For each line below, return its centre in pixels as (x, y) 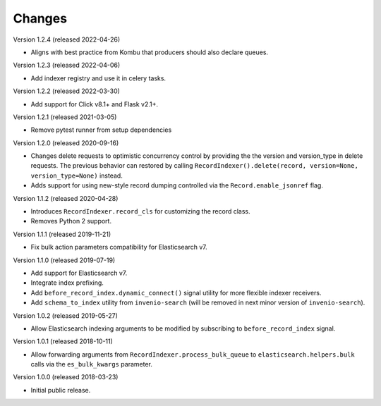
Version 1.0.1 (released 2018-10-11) (63, 341)
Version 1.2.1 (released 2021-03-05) (65, 117)
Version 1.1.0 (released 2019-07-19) (64, 260)
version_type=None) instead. (77, 176)
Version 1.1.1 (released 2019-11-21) (62, 234)
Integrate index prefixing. (67, 283)
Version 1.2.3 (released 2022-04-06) (67, 65)
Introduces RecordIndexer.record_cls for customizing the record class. (140, 211)
